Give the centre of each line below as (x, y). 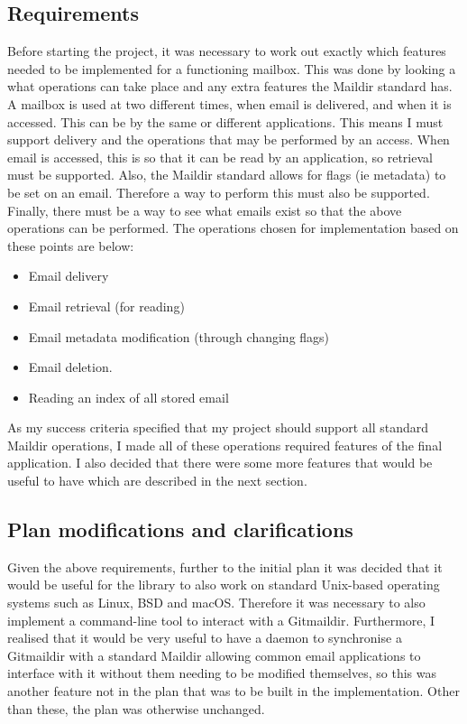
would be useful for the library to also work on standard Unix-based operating (224, 585)
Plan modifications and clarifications (180, 529)
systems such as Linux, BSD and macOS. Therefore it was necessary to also (216, 603)
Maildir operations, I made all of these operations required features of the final (225, 445)
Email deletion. (70, 367)
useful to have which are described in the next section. (157, 481)
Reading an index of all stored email (128, 397)
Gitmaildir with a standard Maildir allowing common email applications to (214, 655)
